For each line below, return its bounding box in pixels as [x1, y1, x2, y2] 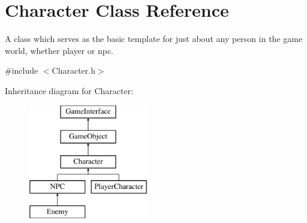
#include [5, 64, 38, 77]
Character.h [52, 64, 95, 77]
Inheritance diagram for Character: [5, 84, 134, 97]
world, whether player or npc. [5, 44, 114, 56]
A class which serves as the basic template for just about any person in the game [5, 32, 303, 45]
